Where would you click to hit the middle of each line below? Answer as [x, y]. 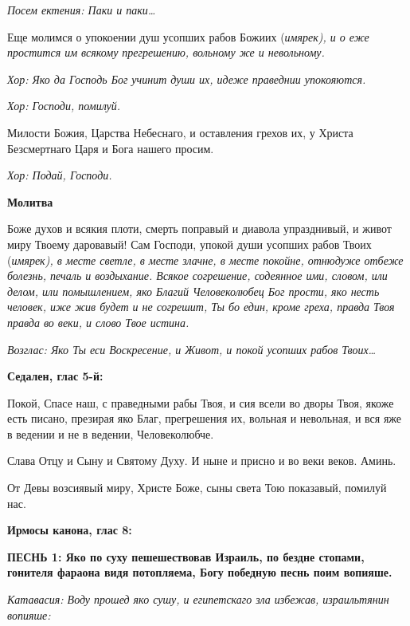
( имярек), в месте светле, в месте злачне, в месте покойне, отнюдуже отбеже [205, 260]
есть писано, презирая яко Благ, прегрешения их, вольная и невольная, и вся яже [205, 418]
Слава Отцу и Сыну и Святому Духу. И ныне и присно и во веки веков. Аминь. [202, 461]
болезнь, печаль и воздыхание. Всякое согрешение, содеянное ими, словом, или [197, 276]
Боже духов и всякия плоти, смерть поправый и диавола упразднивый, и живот [199, 228]
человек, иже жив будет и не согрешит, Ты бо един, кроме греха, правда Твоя [201, 307]
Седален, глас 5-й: [55, 376]
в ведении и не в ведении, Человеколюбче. [111, 433]
